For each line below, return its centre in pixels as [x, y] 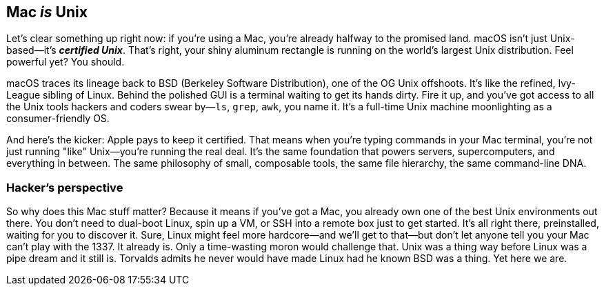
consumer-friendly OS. [58, 119]
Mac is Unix [47, 12]
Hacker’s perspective [65, 187]
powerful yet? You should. [66, 62]
